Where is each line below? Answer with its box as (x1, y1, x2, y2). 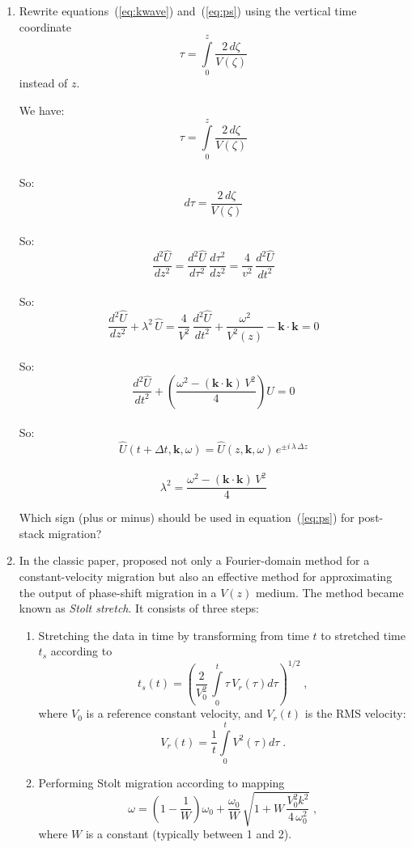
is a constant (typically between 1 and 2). (85, 825, 292, 842)
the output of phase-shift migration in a (19, 583, 217, 600)
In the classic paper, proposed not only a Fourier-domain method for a (19, 552, 370, 569)
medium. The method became (255, 583, 404, 600)
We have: (19, 101, 65, 118)
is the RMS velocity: (304, 705, 406, 722)
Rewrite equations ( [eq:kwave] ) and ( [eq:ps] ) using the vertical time (19, 2, 357, 19)
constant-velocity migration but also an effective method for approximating (19, 568, 393, 585)
